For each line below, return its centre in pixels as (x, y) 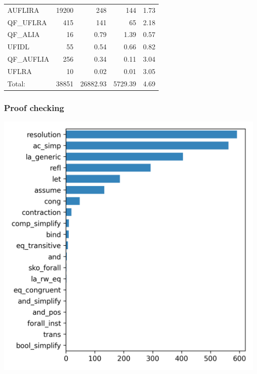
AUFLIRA (23, 10)
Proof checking (34, 107)
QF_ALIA (24, 34)
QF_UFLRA (27, 22)
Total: (17, 83)
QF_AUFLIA (28, 59)
